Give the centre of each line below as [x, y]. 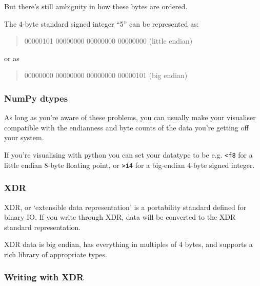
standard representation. [43, 227]
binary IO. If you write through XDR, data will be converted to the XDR [120, 217]
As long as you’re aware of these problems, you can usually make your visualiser [130, 117]
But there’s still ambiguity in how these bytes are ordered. [96, 6]
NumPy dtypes [36, 98]
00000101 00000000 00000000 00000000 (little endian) [108, 41]
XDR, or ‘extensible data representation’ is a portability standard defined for [125, 207]
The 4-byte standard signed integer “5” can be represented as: [102, 23]
